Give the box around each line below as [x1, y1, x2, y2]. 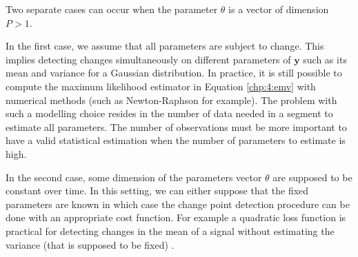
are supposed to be [272, 169, 352, 184]
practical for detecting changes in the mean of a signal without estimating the [6, 223, 335, 238]
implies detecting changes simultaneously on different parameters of [6, 52, 291, 66]
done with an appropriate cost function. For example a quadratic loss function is [6, 210, 346, 225]
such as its [303, 52, 347, 66]
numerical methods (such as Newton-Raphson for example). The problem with [6, 92, 337, 107]
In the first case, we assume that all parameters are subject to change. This [6, 39, 324, 53]
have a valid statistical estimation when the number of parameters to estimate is [6, 133, 346, 147]
